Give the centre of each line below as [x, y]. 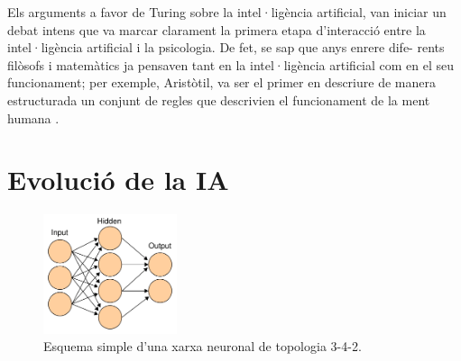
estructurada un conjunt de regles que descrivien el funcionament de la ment [219, 99]
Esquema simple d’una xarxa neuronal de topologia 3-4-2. [203, 346]
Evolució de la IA [118, 180]
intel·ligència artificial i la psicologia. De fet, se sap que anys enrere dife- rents [226, 47]
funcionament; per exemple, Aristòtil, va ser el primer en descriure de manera [221, 82]
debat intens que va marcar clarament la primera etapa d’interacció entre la [217, 29]
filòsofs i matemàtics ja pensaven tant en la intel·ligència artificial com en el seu [231, 64]
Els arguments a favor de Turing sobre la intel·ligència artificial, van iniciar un [227, 12]
